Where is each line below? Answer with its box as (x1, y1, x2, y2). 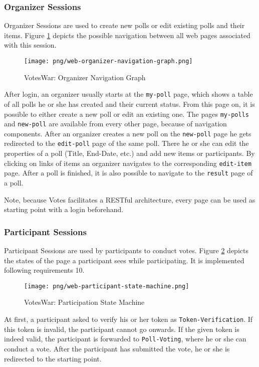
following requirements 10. (4, 265, 85, 275)
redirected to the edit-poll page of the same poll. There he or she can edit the (4, 138, 249, 148)
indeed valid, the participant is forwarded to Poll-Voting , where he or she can (4, 333, 246, 344)
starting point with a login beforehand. (4, 204, 124, 215)
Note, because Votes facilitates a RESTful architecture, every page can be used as (4, 194, 255, 205)
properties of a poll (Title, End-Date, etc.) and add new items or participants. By (4, 148, 255, 158)
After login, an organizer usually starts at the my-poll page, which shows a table (4, 89, 253, 99)
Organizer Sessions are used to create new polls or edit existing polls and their (4, 20, 245, 31)
